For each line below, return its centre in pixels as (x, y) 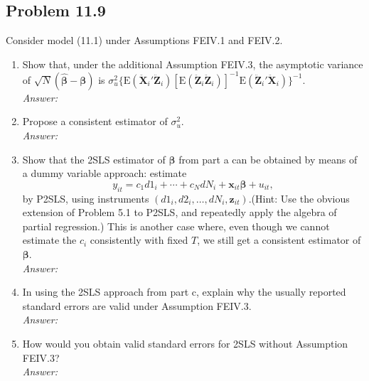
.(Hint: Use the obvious (299, 198)
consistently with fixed (139, 240)
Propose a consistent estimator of (95, 121)
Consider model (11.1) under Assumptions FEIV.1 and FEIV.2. (144, 40)
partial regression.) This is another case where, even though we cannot (176, 226)
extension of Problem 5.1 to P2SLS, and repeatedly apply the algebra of (180, 212)
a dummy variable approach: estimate (105, 173)
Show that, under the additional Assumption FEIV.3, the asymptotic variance (193, 64)
